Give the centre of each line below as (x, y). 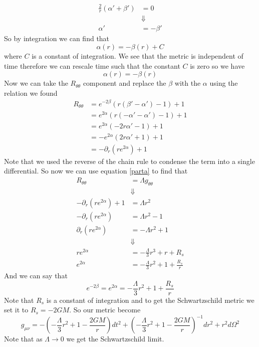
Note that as (23, 339)
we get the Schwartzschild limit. (115, 339)
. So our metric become (105, 310)
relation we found (31, 93)
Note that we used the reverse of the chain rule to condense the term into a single (129, 161)
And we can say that (36, 275)
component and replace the (124, 83)
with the (188, 83)
